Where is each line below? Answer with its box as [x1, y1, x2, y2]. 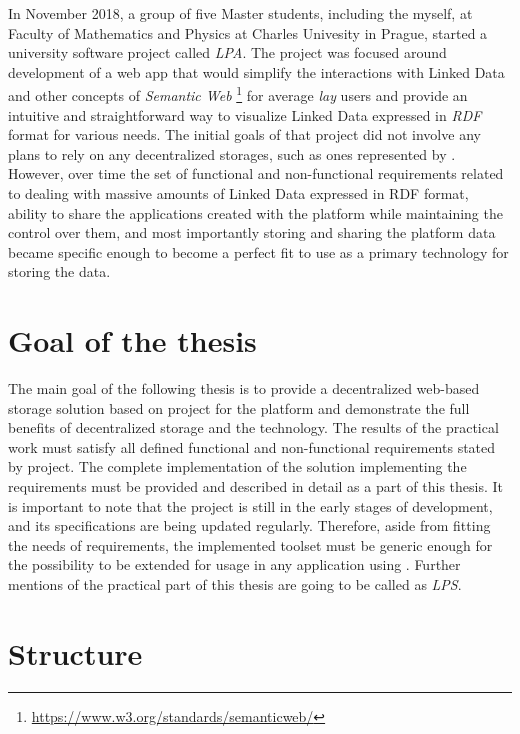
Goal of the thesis [8, 320, 257, 361]
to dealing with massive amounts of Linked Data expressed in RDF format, [8, 183, 469, 203]
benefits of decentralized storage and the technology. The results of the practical [8, 417, 499, 438]
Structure [8, 632, 143, 673]
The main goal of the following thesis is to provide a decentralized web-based [8, 378, 480, 399]
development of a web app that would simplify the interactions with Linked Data [8, 61, 505, 82]
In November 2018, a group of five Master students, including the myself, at [8, 3, 473, 23]
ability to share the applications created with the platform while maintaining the [8, 202, 503, 223]
